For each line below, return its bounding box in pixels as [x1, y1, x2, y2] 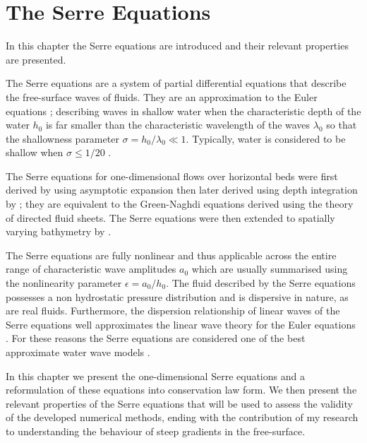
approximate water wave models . [6, 345, 150, 359]
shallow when [6, 145, 64, 160]
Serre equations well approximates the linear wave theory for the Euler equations [6, 317, 356, 331]
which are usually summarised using [191, 261, 348, 276]
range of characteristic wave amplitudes [6, 261, 176, 276]
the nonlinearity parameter [6, 276, 122, 290]
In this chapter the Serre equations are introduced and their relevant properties [6, 38, 349, 53]
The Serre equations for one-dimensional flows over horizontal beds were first [6, 168, 338, 183]
